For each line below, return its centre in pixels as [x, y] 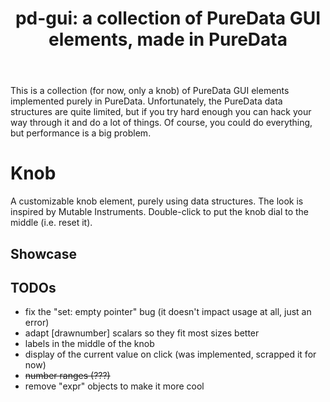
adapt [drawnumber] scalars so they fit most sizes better [142, 333]
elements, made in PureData [168, 39]
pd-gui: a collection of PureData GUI [168, 18]
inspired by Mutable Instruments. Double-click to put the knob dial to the [160, 212]
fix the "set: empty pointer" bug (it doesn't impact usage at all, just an [168, 312]
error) [37, 323]
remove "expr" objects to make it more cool [114, 386]
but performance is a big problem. [81, 133]
